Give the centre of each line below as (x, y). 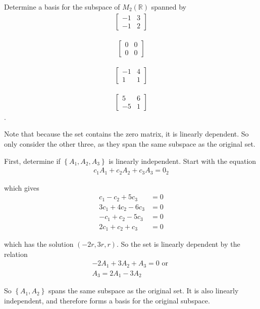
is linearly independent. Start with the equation (183, 161)
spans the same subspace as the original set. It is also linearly (143, 291)
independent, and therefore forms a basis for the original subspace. (107, 300)
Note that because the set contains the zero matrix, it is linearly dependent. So (126, 134)
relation (16, 254)
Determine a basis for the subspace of (62, 7)
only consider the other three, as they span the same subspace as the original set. (130, 143)
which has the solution (39, 244)
